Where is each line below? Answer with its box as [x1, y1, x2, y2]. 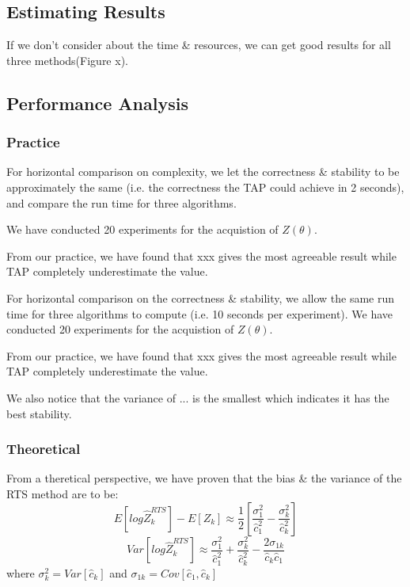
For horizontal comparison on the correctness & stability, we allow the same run [6, 289, 395, 306]
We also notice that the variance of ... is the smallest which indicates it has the [6, 389, 389, 406]
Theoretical [6, 439, 81, 459]
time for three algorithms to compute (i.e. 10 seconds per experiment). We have [6, 305, 393, 322]
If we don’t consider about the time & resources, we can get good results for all [6, 36, 391, 53]
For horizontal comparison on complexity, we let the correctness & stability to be [6, 163, 400, 180]
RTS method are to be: [6, 485, 119, 501]
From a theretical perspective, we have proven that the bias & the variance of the [6, 470, 402, 486]
